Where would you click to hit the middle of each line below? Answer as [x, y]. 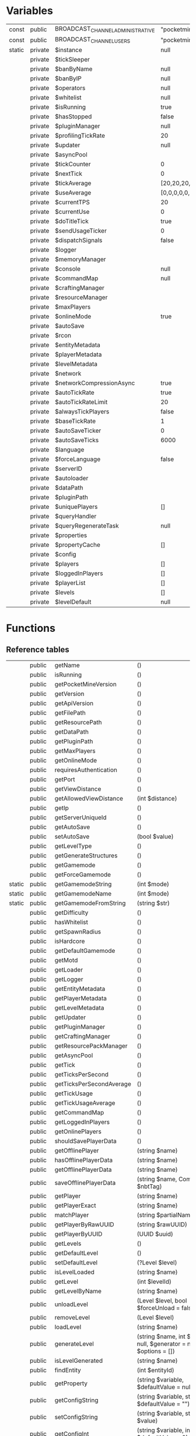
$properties [71, 535]
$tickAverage [73, 183]
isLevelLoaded [75, 1272]
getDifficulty [71, 913]
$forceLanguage [78, 459]
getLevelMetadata [79, 1008]
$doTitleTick [72, 221]
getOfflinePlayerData [83, 1170]
